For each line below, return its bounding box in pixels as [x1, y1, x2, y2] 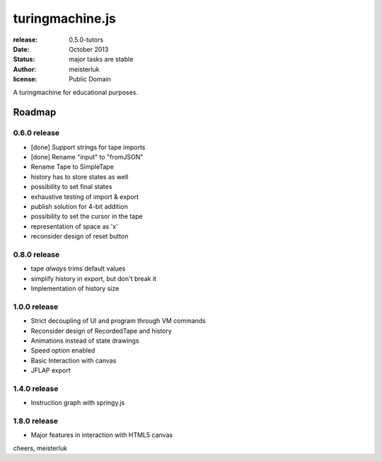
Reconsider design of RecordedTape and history [30, 326, 173, 335]
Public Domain [69, 75, 111, 84]
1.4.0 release [13, 383, 59, 393]
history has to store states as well [30, 172, 129, 181]
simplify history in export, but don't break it [30, 274, 157, 283]
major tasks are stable [69, 55, 134, 64]
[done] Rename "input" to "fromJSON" [30, 153, 144, 161]
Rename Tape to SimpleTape [30, 163, 115, 171]
